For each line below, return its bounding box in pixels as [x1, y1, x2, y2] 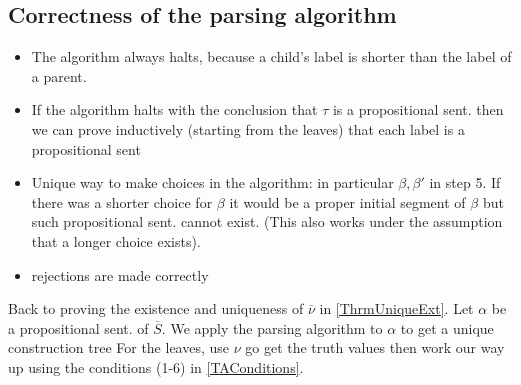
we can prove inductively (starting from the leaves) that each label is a [31, 118, 465, 139]
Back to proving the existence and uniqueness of [8, 298, 304, 319]
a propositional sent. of [8, 317, 149, 338]
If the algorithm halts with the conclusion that [31, 99, 318, 120]
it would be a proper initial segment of [229, 191, 466, 212]
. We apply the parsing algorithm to [161, 317, 383, 338]
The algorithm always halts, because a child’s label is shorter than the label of [31, 46, 512, 67]
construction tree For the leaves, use [8, 337, 230, 358]
